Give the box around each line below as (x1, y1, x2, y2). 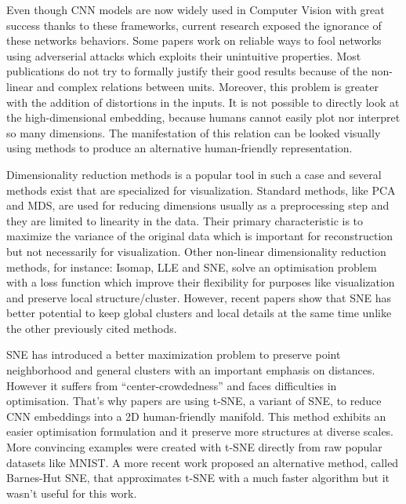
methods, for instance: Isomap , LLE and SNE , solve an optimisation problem (6, 258, 377, 275)
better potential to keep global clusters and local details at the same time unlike (6, 305, 392, 321)
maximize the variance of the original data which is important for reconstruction (6, 228, 393, 244)
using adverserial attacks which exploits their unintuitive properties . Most (6, 47, 361, 64)
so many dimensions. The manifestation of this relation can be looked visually (6, 124, 381, 141)
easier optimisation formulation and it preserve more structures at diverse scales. (6, 423, 394, 440)
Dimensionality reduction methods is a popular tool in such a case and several (6, 166, 382, 182)
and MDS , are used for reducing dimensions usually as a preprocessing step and (6, 197, 390, 214)
